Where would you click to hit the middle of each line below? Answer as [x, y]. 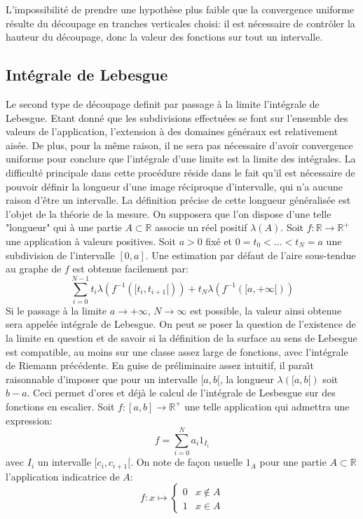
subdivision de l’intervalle [60, 255]
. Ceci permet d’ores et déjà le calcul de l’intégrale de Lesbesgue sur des [181, 393]
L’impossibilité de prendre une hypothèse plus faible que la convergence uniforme [180, 9]
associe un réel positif [201, 227]
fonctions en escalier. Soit [60, 406]
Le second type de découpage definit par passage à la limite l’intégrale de [163, 103]
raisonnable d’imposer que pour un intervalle [102, 379]
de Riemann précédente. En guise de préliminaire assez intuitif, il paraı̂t [160, 365]
